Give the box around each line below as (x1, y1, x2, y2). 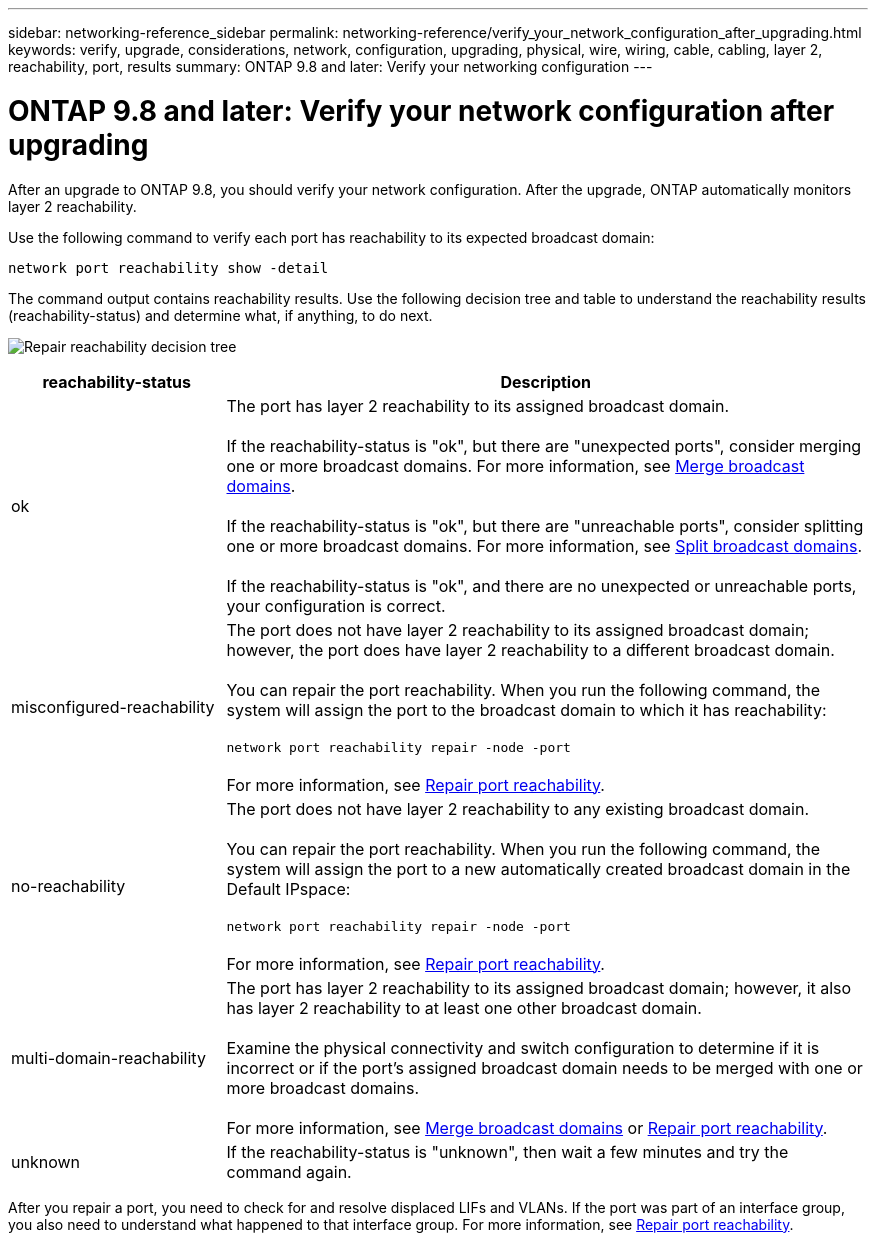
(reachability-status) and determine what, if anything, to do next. (8, 306, 433, 324)
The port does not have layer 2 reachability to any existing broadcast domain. (226, 798, 810, 819)
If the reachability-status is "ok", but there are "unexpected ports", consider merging (226, 435, 862, 456)
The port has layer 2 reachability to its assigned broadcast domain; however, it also (226, 977, 852, 998)
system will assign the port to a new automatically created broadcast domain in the (226, 858, 851, 879)
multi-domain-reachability (11, 1047, 206, 1068)
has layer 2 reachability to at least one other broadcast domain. (226, 997, 702, 1018)
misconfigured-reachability (11, 697, 215, 717)
